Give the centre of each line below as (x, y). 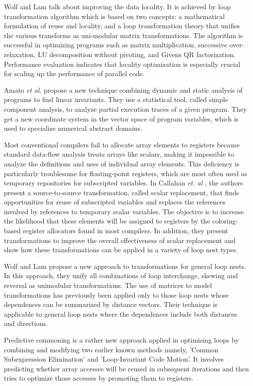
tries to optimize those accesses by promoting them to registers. (99, 378)
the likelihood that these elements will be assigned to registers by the (107, 221)
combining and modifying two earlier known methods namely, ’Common (111, 349)
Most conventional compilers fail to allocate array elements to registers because (122, 144)
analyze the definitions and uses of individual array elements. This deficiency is (122, 163)
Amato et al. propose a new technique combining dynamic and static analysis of (123, 90)
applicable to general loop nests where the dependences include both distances (121, 314)
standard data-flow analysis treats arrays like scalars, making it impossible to (119, 154)
